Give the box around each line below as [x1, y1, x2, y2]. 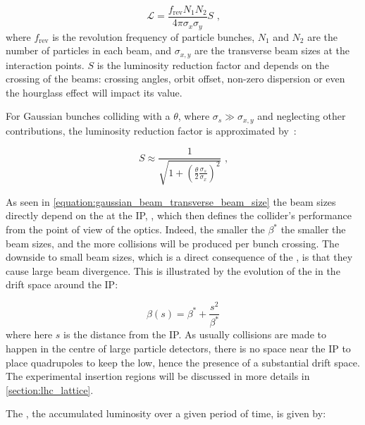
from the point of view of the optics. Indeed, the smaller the [6, 222, 265, 237]
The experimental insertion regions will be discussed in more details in [6, 369, 310, 383]
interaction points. [6, 57, 85, 72]
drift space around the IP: [6, 277, 118, 292]
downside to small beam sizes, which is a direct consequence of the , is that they [6, 250, 353, 264]
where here [6, 327, 53, 342]
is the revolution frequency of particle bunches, [52, 29, 255, 44]
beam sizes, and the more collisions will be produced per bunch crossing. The [6, 235, 340, 250]
